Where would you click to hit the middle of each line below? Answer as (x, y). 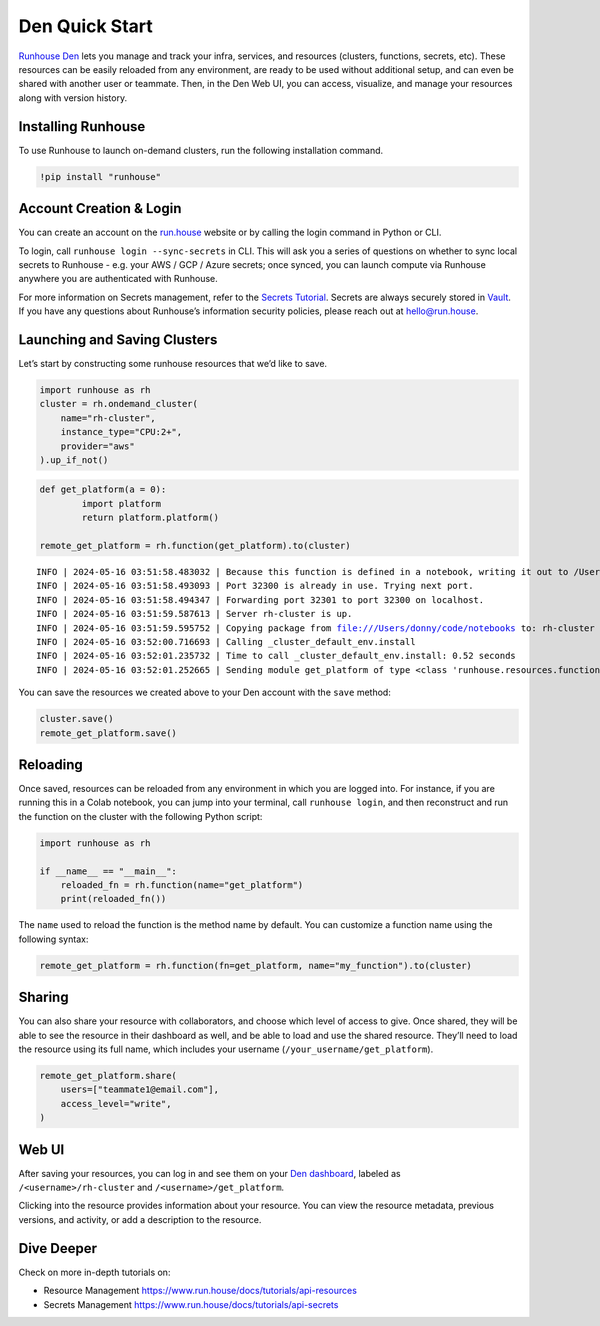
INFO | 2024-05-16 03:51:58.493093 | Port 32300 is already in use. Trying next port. (255, 586)
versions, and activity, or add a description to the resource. (140, 1219)
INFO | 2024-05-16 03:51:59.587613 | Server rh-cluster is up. (194, 614)
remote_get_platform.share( (108, 1075)
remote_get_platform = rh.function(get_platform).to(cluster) (195, 546)
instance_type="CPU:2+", (121, 432)
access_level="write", (116, 1103)
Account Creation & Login (100, 208)
